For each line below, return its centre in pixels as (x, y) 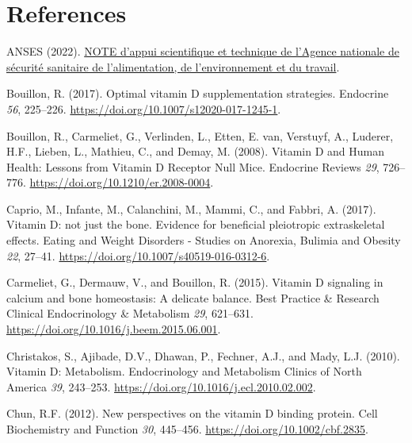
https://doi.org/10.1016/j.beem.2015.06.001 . (114, 329)
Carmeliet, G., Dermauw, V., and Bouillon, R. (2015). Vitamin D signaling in (195, 282)
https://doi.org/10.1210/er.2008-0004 (120, 182)
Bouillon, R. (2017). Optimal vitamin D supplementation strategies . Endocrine (198, 93)
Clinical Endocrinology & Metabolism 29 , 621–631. (130, 313)
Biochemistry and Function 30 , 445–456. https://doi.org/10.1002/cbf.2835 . (187, 429)
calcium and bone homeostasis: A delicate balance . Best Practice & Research (193, 297)
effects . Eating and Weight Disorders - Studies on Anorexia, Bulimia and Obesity (204, 240)
